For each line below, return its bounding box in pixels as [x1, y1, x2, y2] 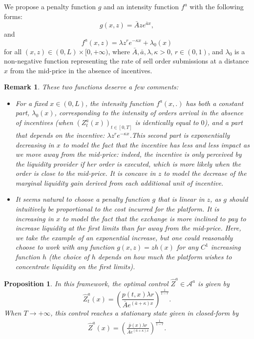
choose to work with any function [15, 242, 115, 252]
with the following [190, 1, 244, 11]
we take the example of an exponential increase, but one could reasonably [15, 232, 233, 242]
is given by [198, 278, 230, 288]
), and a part [204, 117, 243, 127]
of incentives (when [15, 117, 73, 127]
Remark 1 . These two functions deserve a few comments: [4, 82, 179, 92]
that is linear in [158, 194, 205, 204]
